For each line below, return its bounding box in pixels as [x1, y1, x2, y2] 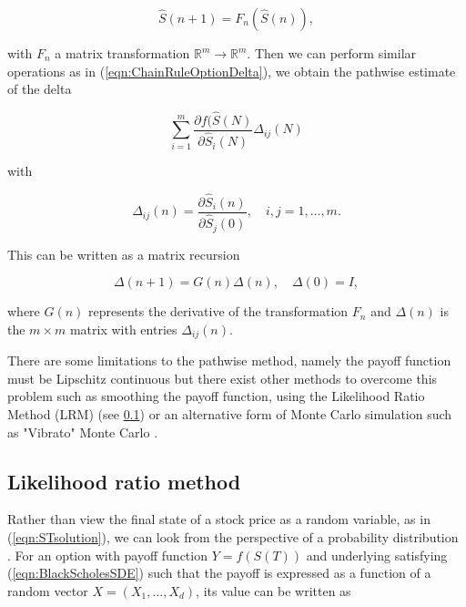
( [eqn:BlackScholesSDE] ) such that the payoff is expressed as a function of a [7, 563, 431, 582]
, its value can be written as [196, 581, 351, 600]
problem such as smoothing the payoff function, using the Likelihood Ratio [7, 386, 425, 406]
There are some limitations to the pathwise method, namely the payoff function [7, 351, 451, 370]
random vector [7, 581, 88, 600]
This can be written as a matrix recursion [7, 244, 240, 263]
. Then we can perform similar [247, 44, 417, 62]
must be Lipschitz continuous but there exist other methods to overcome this [7, 368, 438, 387]
